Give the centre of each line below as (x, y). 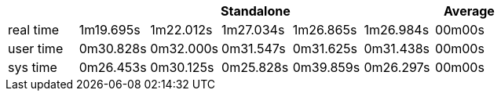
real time (34, 30)
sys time (33, 67)
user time (36, 48)
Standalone (256, 11)
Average (469, 11)
